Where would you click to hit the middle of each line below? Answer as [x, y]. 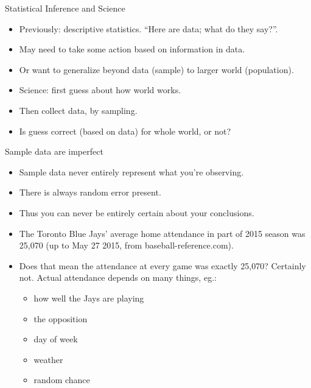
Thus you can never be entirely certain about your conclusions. [137, 212]
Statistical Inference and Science [65, 8]
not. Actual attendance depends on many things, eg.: [118, 277]
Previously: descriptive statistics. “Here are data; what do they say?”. [149, 28]
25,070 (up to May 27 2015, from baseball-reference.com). [126, 245]
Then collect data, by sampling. [78, 110]
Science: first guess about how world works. [100, 90]
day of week [56, 339]
